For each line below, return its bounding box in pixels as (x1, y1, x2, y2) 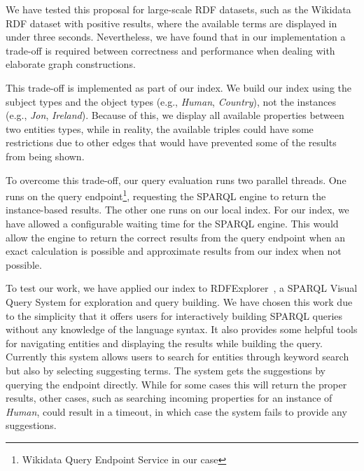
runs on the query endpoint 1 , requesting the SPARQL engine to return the (6, 187, 326, 203)
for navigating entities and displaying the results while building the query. (6, 335, 323, 350)
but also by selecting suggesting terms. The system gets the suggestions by (6, 363, 325, 377)
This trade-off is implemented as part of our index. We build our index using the (6, 80, 351, 94)
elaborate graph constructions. (6, 57, 136, 71)
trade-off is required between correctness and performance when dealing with (6, 43, 335, 57)
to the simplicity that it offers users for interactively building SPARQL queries (6, 308, 343, 323)
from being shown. (6, 148, 85, 163)
